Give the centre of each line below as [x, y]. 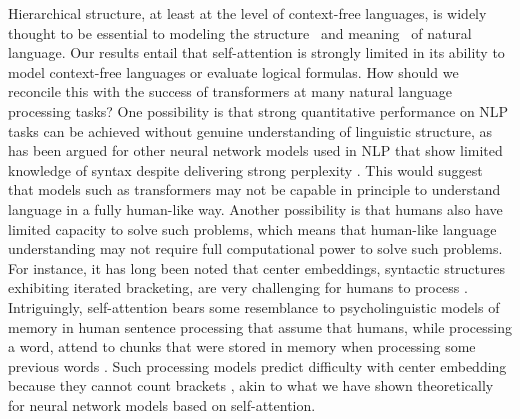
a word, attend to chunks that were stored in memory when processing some [242, 346]
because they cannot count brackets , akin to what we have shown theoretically [251, 385]
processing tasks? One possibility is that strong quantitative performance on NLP [258, 110]
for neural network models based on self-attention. [162, 404]
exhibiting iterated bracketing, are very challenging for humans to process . [238, 287]
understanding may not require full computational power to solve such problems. [255, 248]
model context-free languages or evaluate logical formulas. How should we [233, 71]
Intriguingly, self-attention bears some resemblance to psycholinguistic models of [254, 306]
